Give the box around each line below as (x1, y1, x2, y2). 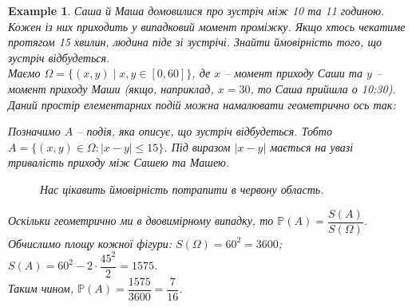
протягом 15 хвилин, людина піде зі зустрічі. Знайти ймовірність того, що (8, 33, 382, 50)
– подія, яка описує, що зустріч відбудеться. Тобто (77, 123, 332, 140)
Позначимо (8, 123, 61, 140)
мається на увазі (270, 138, 354, 155)
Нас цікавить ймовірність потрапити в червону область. (40, 180, 324, 197)
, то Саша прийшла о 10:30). (250, 80, 396, 96)
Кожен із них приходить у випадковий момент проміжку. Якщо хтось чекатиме (8, 18, 406, 34)
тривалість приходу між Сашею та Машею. (8, 154, 230, 171)
